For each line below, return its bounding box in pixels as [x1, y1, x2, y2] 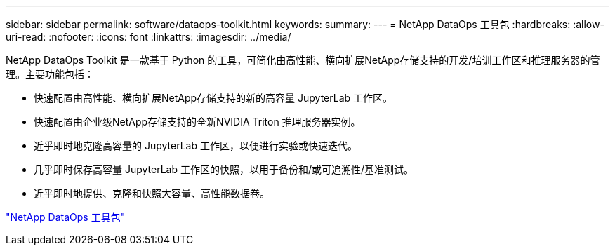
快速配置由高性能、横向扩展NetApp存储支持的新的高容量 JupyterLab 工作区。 [34, 92, 393, 104]
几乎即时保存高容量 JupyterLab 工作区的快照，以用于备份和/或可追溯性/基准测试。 [34, 163, 414, 175]
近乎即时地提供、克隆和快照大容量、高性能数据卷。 [34, 187, 270, 199]
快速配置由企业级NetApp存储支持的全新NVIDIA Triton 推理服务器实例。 [34, 116, 361, 128]
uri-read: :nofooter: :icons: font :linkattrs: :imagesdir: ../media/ [6, 31, 291, 43]
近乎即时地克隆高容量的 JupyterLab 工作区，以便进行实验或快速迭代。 [34, 140, 357, 151]
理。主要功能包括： [6, 68, 94, 80]
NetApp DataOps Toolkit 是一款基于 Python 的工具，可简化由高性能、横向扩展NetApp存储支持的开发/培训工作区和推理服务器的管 [6, 54, 600, 66]
